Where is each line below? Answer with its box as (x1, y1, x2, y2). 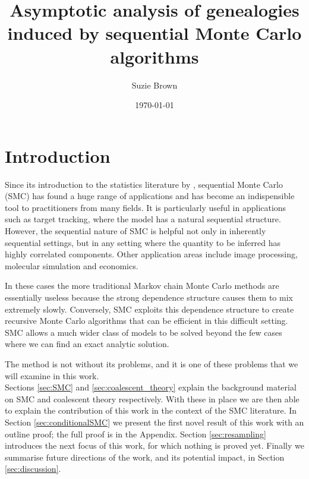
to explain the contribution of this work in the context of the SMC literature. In (5, 404, 297, 417)
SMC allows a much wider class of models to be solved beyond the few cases (5, 326, 282, 338)
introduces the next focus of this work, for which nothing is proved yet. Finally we (5, 439, 304, 452)
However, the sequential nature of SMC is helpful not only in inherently (5, 225, 266, 237)
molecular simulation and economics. (5, 259, 138, 272)
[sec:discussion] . (5, 462, 61, 475)
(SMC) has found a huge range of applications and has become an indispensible (5, 190, 295, 202)
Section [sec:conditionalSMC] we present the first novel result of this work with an (5, 415, 304, 428)
